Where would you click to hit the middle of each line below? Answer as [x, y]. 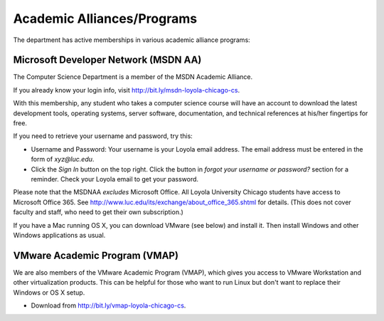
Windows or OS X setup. [49, 293]
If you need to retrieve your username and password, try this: [103, 136]
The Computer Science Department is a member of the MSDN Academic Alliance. [133, 77]
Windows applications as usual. [59, 235]
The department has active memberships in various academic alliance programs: [132, 40]
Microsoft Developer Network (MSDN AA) [107, 60]
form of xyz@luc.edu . [63, 159]
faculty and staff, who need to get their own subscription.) [98, 212]
